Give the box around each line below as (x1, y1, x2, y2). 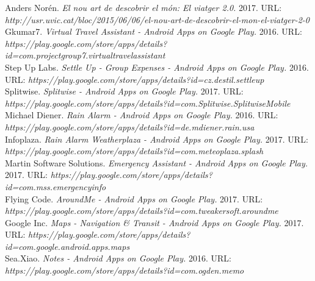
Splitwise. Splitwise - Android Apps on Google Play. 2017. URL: (5, 85, 244, 98)
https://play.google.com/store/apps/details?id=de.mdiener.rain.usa (5, 120, 255, 133)
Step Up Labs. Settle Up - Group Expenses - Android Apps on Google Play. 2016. (5, 60, 309, 73)
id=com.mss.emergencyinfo (5, 180, 106, 193)
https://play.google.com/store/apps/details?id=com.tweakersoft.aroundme (5, 204, 278, 217)
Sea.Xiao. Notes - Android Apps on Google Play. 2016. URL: (5, 252, 231, 265)
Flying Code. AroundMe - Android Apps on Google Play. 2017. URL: (5, 192, 263, 205)
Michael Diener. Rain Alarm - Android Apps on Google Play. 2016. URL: (5, 108, 278, 121)
